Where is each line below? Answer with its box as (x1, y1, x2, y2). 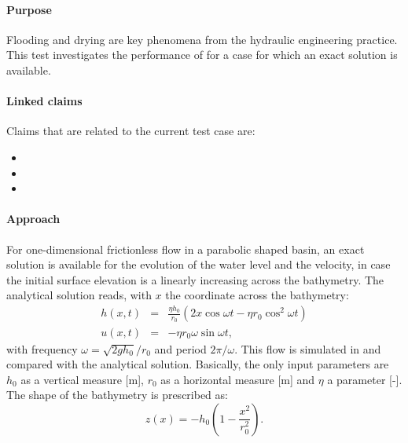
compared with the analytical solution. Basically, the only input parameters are (6, 356, 389, 372)
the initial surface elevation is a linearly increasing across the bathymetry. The (6, 271, 384, 287)
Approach (6, 211, 61, 227)
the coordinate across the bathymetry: (165, 287, 349, 303)
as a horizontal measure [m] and (160, 371, 315, 387)
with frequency (6, 340, 78, 357)
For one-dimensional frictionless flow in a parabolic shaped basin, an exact (6, 240, 365, 257)
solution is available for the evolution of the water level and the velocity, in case (6, 256, 391, 273)
